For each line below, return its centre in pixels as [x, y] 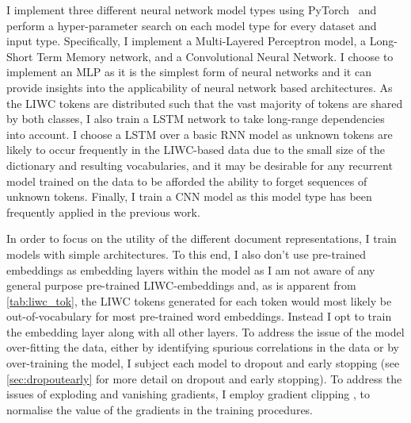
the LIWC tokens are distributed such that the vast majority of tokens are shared [205, 103]
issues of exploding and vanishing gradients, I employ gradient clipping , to [188, 394]
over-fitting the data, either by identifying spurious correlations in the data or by [203, 347]
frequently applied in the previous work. [103, 211]
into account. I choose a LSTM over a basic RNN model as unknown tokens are [200, 134]
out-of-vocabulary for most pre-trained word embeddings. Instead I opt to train [199, 316]
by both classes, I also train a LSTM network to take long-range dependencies [196, 119]
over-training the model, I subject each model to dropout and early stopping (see [203, 363]
